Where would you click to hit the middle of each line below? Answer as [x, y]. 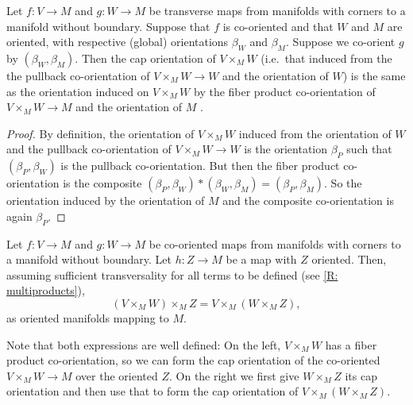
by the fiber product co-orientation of [284, 91]
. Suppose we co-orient [340, 42]
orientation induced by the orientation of [106, 201]
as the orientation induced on [78, 91]
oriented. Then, [349, 259]
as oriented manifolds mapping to [88, 317]
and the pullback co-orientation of [89, 149]
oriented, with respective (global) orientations [118, 42]
